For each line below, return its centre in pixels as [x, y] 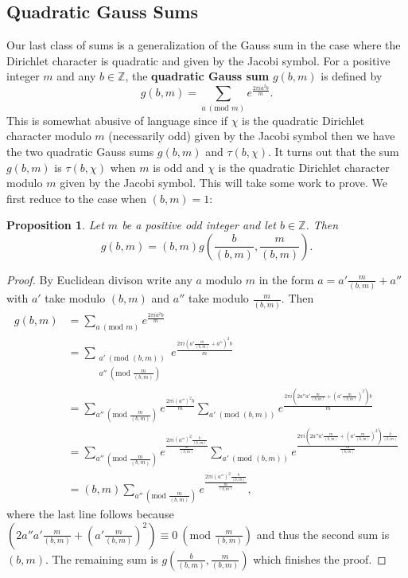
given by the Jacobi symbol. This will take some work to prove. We [224, 183]
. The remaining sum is [102, 558]
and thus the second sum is [323, 534]
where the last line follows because [90, 513]
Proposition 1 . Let [55, 225]
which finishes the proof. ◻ [320, 558]
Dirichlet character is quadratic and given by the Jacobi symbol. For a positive [198, 60]
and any [76, 76]
